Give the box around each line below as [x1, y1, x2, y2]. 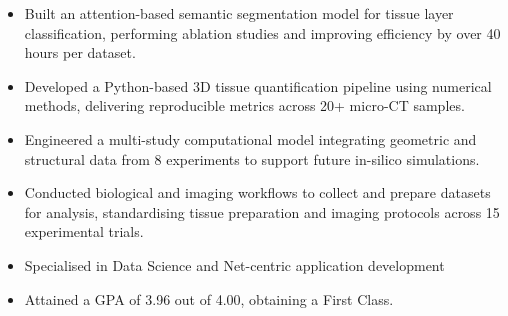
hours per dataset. [24, 42, 136, 63]
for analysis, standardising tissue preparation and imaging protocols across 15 [24, 201, 500, 222]
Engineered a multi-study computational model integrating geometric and [24, 128, 477, 149]
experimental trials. [24, 221, 144, 242]
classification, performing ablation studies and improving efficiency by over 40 [24, 22, 501, 43]
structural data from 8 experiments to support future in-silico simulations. [24, 148, 480, 169]
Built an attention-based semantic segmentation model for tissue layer [24, 3, 454, 23]
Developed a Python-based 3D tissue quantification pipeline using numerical [24, 75, 492, 96]
